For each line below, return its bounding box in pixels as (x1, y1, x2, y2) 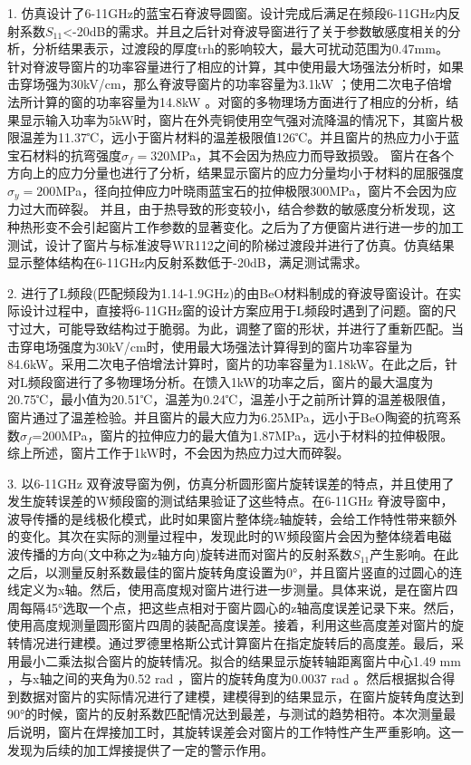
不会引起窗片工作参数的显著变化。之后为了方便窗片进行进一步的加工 (57, 217, 464, 236)
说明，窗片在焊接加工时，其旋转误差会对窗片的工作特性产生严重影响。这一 (19, 722, 464, 741)
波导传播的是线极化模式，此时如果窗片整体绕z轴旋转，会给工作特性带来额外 (7, 508, 457, 528)
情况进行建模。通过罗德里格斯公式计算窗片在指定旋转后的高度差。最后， (19, 634, 451, 653)
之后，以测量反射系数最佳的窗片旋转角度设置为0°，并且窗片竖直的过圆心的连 (7, 562, 463, 581)
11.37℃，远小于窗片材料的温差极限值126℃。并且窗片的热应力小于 (57, 128, 447, 147)
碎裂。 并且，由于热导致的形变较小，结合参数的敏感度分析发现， (57, 199, 443, 218)
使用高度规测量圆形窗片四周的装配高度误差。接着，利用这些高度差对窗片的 (7, 615, 451, 634)
